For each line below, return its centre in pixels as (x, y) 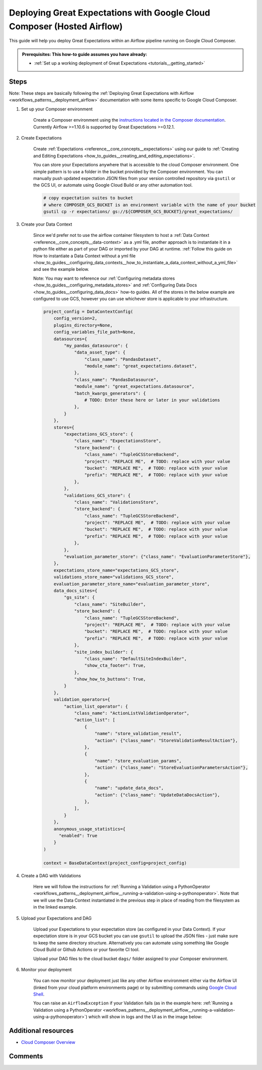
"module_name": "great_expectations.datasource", (134, 386)
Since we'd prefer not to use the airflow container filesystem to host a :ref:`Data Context (121, 235)
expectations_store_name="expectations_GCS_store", (116, 570)
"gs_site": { (79, 597)
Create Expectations (41, 138)
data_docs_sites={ (75, 590)
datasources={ (70, 339)
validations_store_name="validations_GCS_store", (114, 577)
